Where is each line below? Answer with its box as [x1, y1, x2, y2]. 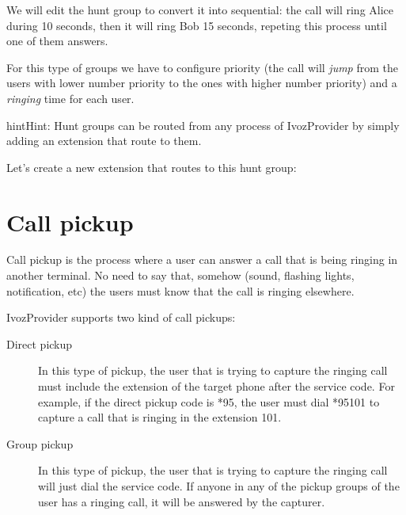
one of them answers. [6, 32, 108, 49]
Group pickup [6, 435, 74, 452]
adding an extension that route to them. [6, 132, 202, 149]
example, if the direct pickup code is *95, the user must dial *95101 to [38, 393, 380, 410]
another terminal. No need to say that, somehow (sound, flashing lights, [6, 267, 355, 284]
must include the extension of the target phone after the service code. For [38, 378, 395, 395]
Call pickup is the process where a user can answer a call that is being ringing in [6, 251, 398, 268]
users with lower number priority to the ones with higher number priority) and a [6, 74, 397, 91]
